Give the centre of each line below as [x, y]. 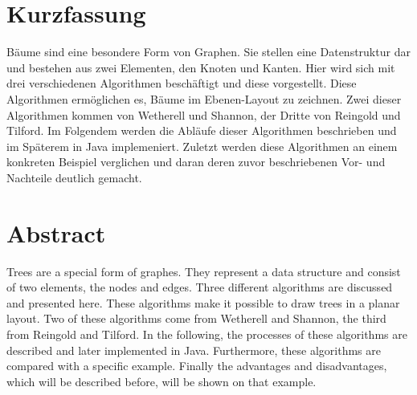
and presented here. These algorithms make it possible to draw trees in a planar [203, 302]
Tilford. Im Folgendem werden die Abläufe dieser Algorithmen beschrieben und [202, 130]
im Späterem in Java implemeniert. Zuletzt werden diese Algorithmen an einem [202, 146]
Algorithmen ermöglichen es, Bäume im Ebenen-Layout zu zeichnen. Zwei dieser [204, 98]
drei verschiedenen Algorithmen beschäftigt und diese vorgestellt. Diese [182, 83]
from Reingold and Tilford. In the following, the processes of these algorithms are [207, 334]
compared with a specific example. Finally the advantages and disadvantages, [197, 366]
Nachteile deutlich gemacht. [74, 177]
